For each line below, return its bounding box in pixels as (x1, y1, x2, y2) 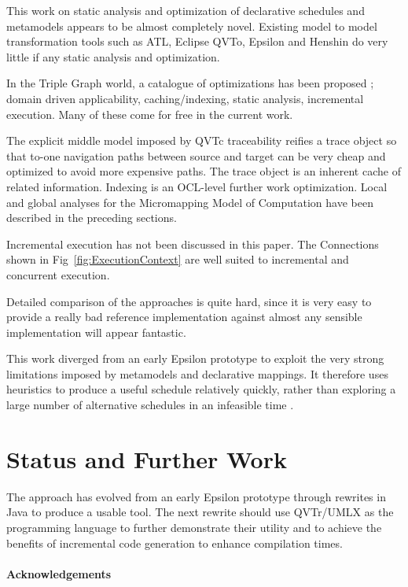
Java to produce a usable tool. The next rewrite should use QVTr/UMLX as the (6, 504, 394, 520)
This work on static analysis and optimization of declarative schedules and (6, 2, 365, 18)
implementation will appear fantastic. (6, 323, 186, 340)
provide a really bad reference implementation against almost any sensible (6, 308, 362, 325)
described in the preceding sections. (6, 209, 177, 226)
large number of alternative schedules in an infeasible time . (6, 397, 294, 413)
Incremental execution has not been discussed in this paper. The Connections (6, 235, 379, 252)
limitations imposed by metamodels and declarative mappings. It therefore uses (6, 365, 388, 382)
